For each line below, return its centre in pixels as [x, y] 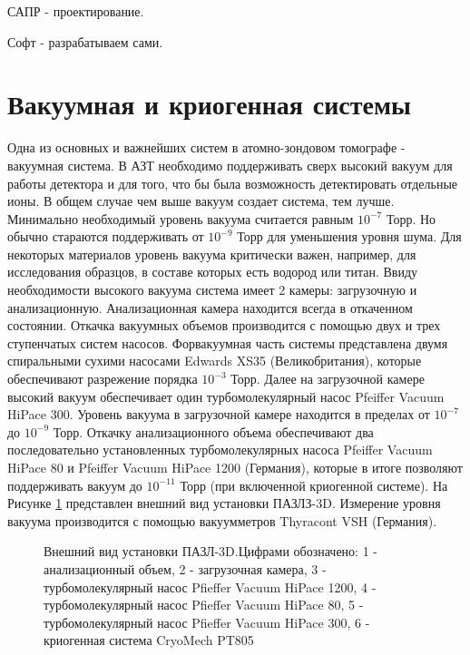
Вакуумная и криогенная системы [209, 104]
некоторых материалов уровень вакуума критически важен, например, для [212, 254]
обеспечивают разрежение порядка [103, 379]
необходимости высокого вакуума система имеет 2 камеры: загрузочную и [212, 290]
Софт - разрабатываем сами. [85, 41]
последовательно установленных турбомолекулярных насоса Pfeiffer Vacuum [220, 450]
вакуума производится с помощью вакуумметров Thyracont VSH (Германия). [222, 520]
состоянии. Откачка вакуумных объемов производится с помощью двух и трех [224, 325]
